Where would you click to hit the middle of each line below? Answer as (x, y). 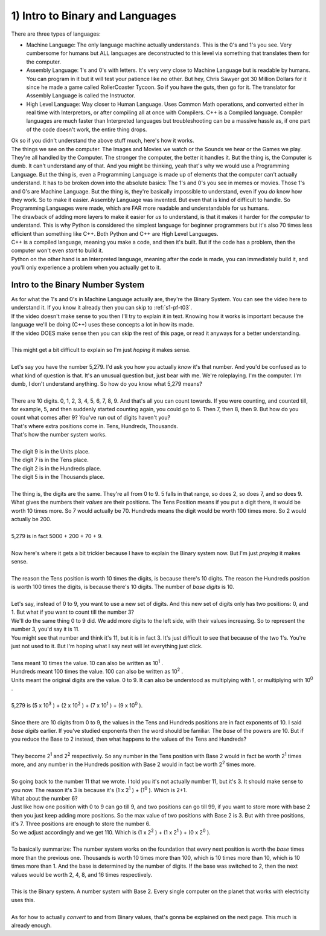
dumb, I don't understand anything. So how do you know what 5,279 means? (107, 383)
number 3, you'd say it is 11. (45, 629)
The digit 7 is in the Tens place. (50, 460)
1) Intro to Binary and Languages (94, 16)
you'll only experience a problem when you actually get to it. (86, 268)
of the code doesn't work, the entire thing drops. (87, 129)
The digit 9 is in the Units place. (50, 452)
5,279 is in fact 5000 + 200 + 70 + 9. (57, 536)
